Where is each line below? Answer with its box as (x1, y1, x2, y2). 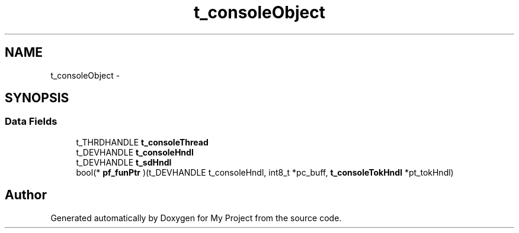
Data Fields (5, 115, 57, 128)
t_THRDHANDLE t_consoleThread (76, 137, 209, 147)
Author (5, 187, 47, 203)
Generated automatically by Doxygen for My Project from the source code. (50, 212, 342, 223)
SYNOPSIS (5, 90, 69, 106)
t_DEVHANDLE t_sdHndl (76, 157, 172, 167)
